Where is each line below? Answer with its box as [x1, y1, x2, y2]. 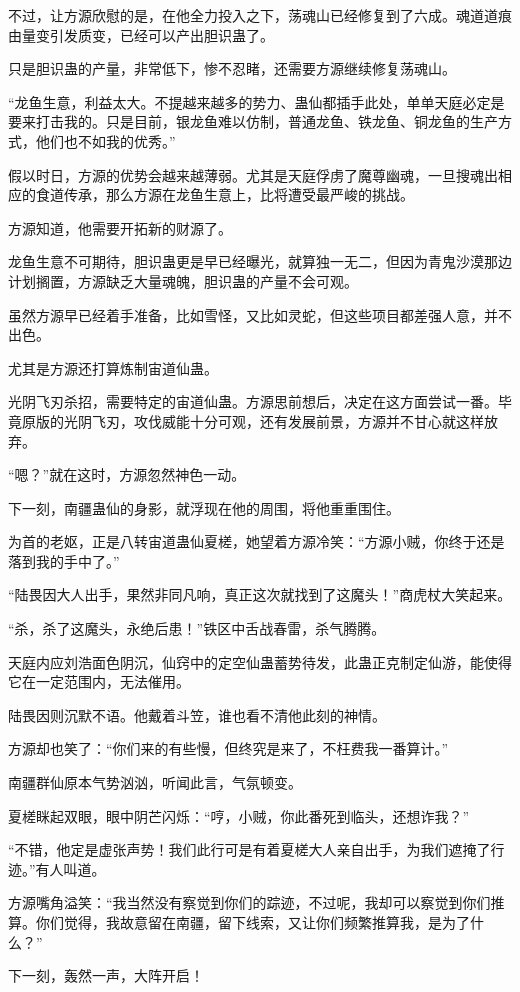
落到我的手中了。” [8, 550, 120, 571]
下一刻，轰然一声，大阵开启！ [8, 965, 204, 986]
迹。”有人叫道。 [8, 858, 106, 879]
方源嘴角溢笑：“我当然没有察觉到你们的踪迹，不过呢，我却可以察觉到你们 [8, 892, 491, 913]
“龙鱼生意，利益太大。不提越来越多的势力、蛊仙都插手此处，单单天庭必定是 [8, 91, 505, 112]
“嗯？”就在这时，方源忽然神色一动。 [8, 464, 246, 485]
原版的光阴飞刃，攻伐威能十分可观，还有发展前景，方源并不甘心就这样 [21, 410, 484, 431]
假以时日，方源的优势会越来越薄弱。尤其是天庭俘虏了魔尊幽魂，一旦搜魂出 [8, 164, 498, 185]
